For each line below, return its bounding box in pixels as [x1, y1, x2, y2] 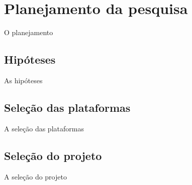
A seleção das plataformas [4, 123, 84, 133]
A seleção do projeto [4, 171, 67, 181]
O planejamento [4, 27, 53, 38]
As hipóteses [4, 75, 43, 85]
